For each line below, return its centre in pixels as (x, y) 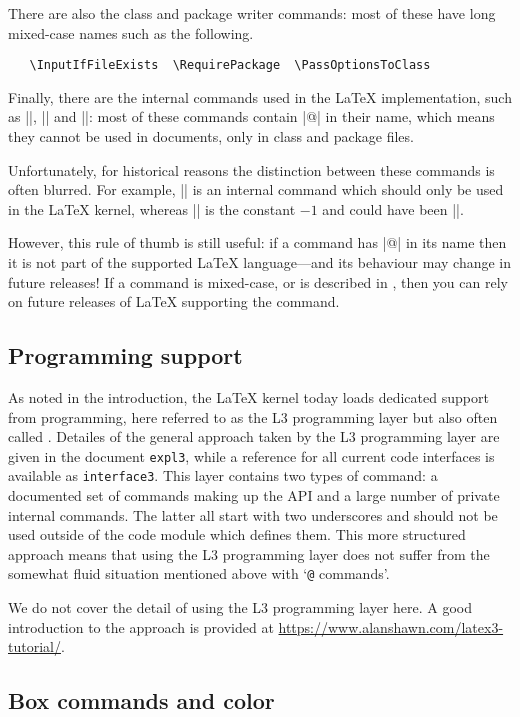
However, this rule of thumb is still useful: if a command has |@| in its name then (257, 242)
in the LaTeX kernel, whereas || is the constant (152, 208)
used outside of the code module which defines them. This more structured (237, 534)
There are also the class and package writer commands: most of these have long (252, 13)
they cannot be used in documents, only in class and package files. (211, 136)
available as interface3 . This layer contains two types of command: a (223, 475)
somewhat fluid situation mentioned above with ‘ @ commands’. (199, 573)
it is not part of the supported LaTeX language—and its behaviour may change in (260, 262)
